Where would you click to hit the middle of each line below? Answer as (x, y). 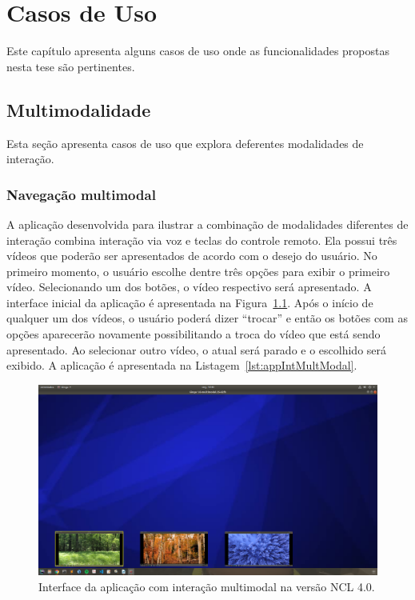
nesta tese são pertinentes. (71, 66)
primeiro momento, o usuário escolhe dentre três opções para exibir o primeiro (198, 271)
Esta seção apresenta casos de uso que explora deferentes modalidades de (185, 143)
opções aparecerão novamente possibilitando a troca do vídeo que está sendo (194, 334)
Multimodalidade (79, 109)
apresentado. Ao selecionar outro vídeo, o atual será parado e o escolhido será (197, 349)
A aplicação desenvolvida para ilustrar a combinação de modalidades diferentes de (207, 224)
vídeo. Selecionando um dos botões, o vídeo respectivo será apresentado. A (189, 287)
